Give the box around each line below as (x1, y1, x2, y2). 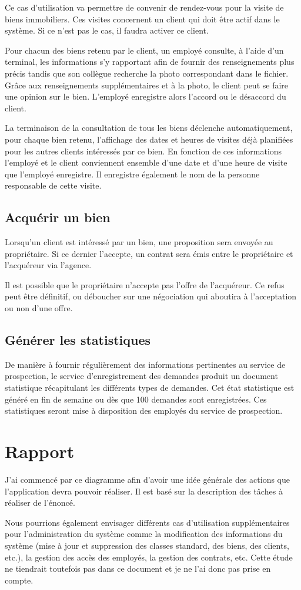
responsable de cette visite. (5, 179, 102, 192)
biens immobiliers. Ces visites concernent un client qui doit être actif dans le (5, 12, 280, 25)
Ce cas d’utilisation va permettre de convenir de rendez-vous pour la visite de (5, 1, 284, 13)
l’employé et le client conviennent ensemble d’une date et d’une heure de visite (5, 156, 287, 169)
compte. (5, 573, 34, 586)
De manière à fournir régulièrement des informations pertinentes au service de (5, 358, 286, 370)
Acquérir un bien (5, 208, 111, 226)
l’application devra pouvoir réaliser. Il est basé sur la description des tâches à (5, 484, 283, 497)
